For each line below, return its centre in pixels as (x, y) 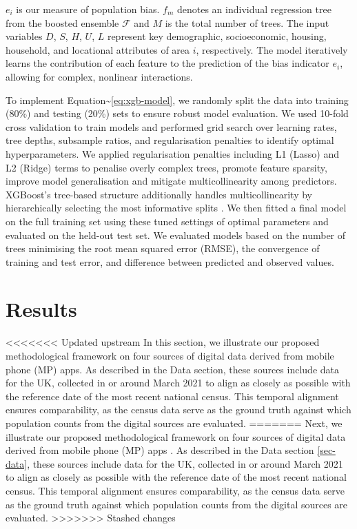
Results (41, 309)
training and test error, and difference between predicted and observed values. (170, 261)
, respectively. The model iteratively (272, 49)
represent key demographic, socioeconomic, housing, (217, 36)
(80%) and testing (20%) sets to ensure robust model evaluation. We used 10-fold (177, 113)
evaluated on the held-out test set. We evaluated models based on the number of (176, 235)
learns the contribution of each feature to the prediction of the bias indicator (167, 63)
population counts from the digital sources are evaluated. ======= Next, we (174, 423)
